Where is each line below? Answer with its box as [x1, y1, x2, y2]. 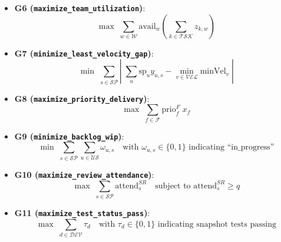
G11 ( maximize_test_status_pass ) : [14, 207, 150, 219]
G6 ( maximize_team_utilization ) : [14, 2, 146, 14]
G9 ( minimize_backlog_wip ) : [14, 130, 124, 142]
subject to [155, 181, 191, 190]
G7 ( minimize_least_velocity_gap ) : [14, 47, 154, 59]
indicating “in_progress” [189, 143, 275, 152]
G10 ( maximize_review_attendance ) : [14, 168, 154, 180]
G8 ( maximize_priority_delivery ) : [14, 92, 150, 104]
